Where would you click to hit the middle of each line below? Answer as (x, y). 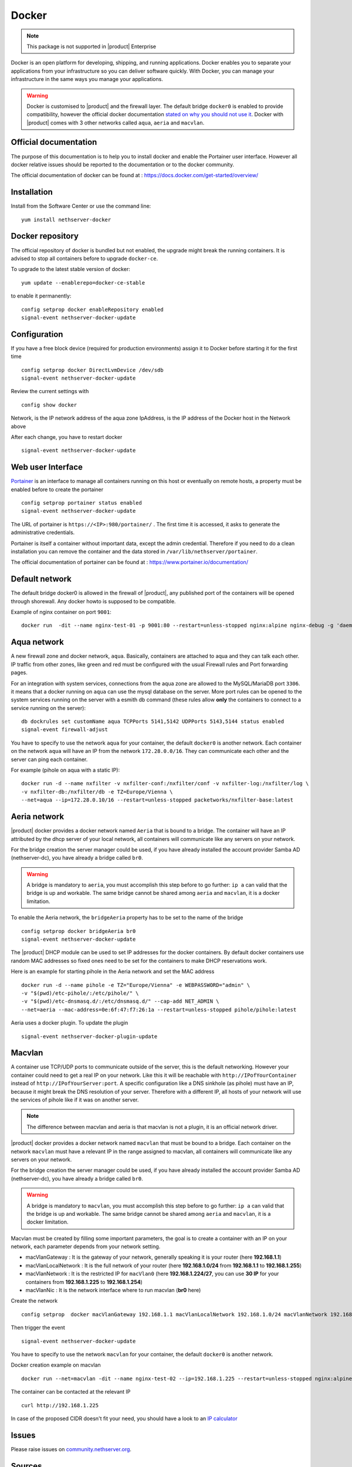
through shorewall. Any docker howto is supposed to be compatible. (93, 601)
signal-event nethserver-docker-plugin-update (89, 1036)
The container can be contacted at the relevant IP (71, 1392)
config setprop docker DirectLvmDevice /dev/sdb (92, 370)
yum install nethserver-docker (66, 219)
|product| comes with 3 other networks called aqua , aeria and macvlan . (116, 123)
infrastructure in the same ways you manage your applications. (87, 79)
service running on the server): (48, 708)
